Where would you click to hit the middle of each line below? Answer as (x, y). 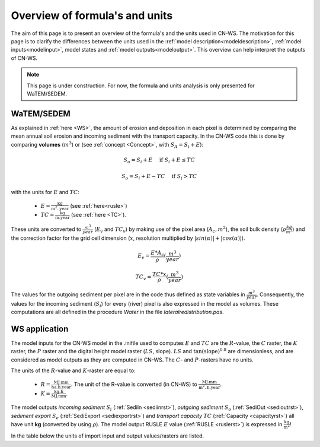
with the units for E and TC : (45, 192)
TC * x (159, 274)
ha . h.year (61, 387)
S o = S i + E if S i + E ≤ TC (159, 160)
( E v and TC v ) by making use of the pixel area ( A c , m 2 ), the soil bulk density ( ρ (190, 229)
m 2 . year (60, 208)
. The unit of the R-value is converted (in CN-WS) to (134, 384)
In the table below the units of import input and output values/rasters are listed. (108, 436)
